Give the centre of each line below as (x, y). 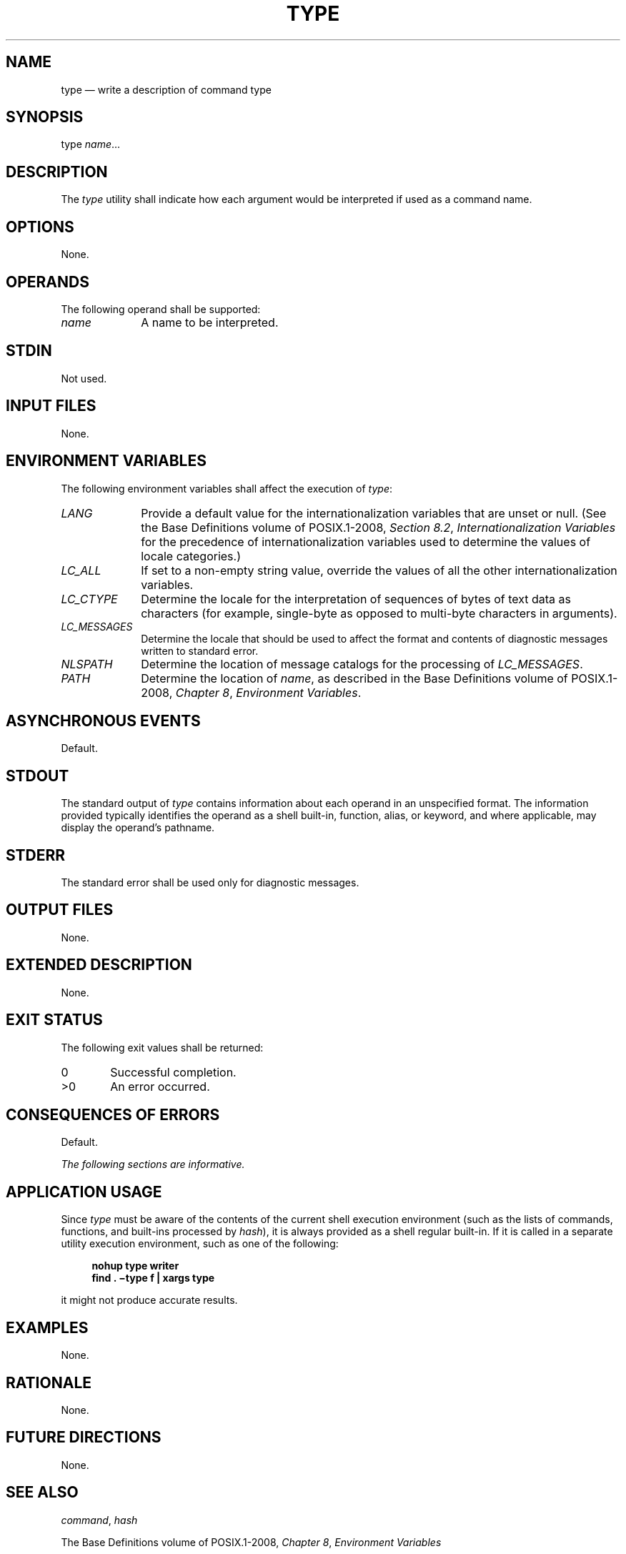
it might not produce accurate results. (149, 1300)
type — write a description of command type (166, 89)
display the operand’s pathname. (138, 828)
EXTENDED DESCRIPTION (99, 965)
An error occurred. (160, 1086)
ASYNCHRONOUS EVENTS (103, 721)
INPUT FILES (51, 406)
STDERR (36, 855)
